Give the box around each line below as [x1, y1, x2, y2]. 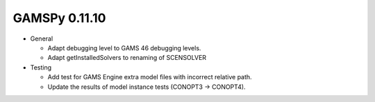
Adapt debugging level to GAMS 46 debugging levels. [47, 43, 201, 52]
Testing [30, 63, 52, 72]
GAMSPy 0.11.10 [12, 10, 106, 25]
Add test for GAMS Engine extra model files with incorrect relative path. [47, 73, 253, 81]
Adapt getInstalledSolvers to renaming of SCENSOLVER [47, 54, 207, 62]
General [30, 34, 53, 43]
